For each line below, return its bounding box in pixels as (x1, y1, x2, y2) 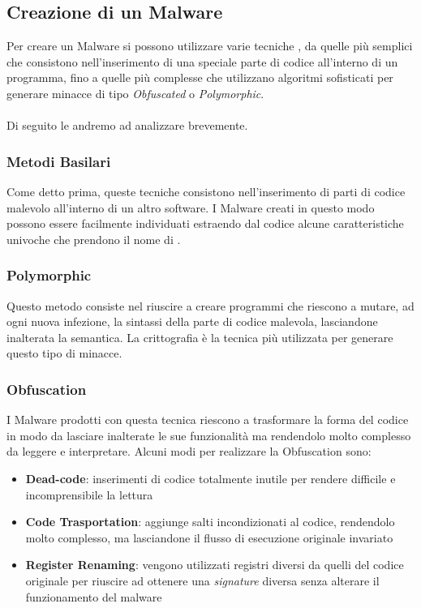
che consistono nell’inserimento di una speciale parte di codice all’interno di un (6, 53, 398, 70)
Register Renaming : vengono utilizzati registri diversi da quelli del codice (25, 556, 404, 573)
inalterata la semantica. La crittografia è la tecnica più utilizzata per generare (6, 328, 393, 345)
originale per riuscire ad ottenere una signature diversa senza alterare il (25, 572, 380, 589)
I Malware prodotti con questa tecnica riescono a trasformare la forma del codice (6, 411, 409, 428)
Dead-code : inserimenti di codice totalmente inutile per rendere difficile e (25, 469, 396, 486)
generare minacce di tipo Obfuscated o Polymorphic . (6, 84, 264, 101)
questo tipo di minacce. (6, 345, 122, 362)
